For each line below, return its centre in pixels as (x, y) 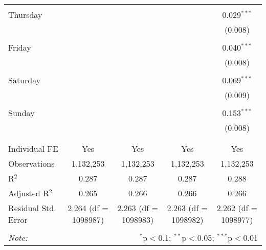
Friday (20, 47)
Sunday (21, 113)
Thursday (25, 15)
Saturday (25, 80)
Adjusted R (29, 193)
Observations (31, 163)
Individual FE (33, 149)
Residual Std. (32, 208)
